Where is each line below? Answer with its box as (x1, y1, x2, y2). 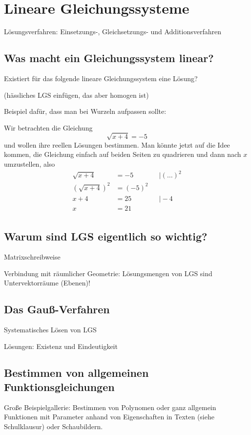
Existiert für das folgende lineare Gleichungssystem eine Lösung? (4, 73, 198, 83)
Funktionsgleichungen (4, 379, 115, 394)
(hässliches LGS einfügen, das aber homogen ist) (4, 89, 149, 100)
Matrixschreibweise (4, 251, 61, 261)
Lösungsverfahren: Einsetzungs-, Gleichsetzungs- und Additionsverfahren (4, 26, 221, 37)
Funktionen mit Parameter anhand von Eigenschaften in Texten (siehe (4, 412, 214, 422)
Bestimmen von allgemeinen (4, 365, 149, 380)
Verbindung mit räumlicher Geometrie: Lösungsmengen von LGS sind (4, 268, 212, 278)
